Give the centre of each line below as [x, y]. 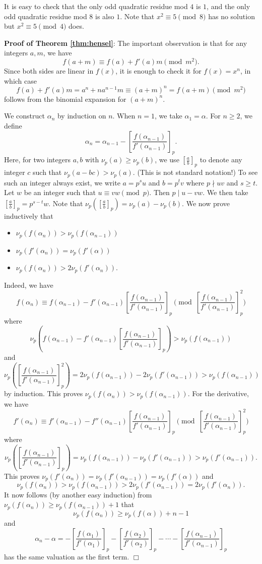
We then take [227, 192]
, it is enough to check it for [158, 71]
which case [21, 80]
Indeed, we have [29, 285]
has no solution [232, 16]
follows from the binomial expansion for [65, 99]
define [13, 125]
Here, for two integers [38, 160]
